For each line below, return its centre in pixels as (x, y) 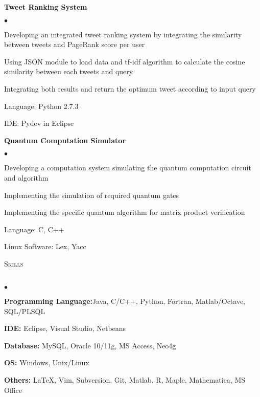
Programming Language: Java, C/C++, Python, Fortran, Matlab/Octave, (125, 301)
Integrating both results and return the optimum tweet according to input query (130, 88)
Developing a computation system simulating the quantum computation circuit (128, 168)
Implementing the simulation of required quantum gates (92, 195)
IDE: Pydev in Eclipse (39, 123)
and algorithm (26, 177)
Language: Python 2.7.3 (41, 106)
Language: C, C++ (34, 229)
